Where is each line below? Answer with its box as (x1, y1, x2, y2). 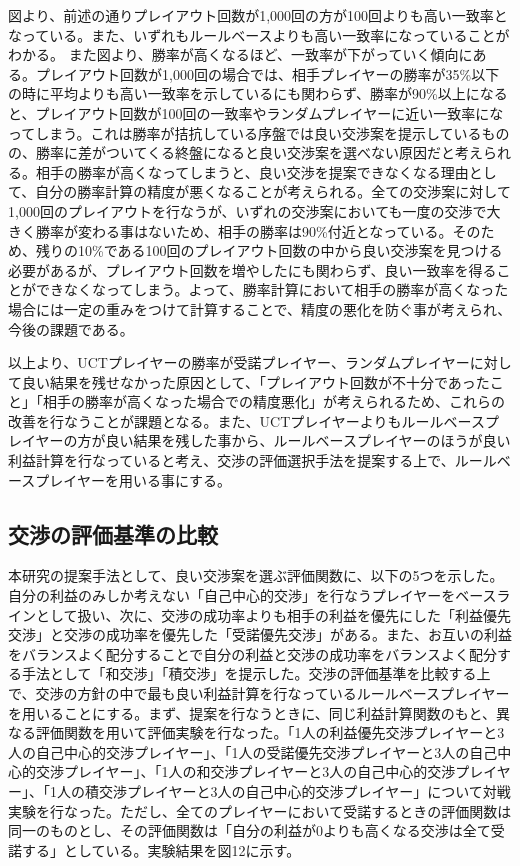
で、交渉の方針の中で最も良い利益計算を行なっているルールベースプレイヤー (8, 683, 510, 704)
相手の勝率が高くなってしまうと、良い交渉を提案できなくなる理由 (35, 161, 469, 182)
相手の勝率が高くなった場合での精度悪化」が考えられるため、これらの (42, 391, 505, 412)
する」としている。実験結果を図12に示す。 (21, 839, 301, 860)
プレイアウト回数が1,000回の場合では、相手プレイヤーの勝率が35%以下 (35, 63, 500, 84)
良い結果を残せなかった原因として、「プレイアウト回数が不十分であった (21, 371, 490, 392)
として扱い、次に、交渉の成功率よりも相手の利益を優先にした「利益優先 (35, 604, 511, 625)
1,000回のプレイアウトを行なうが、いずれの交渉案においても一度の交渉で (8, 200, 487, 221)
